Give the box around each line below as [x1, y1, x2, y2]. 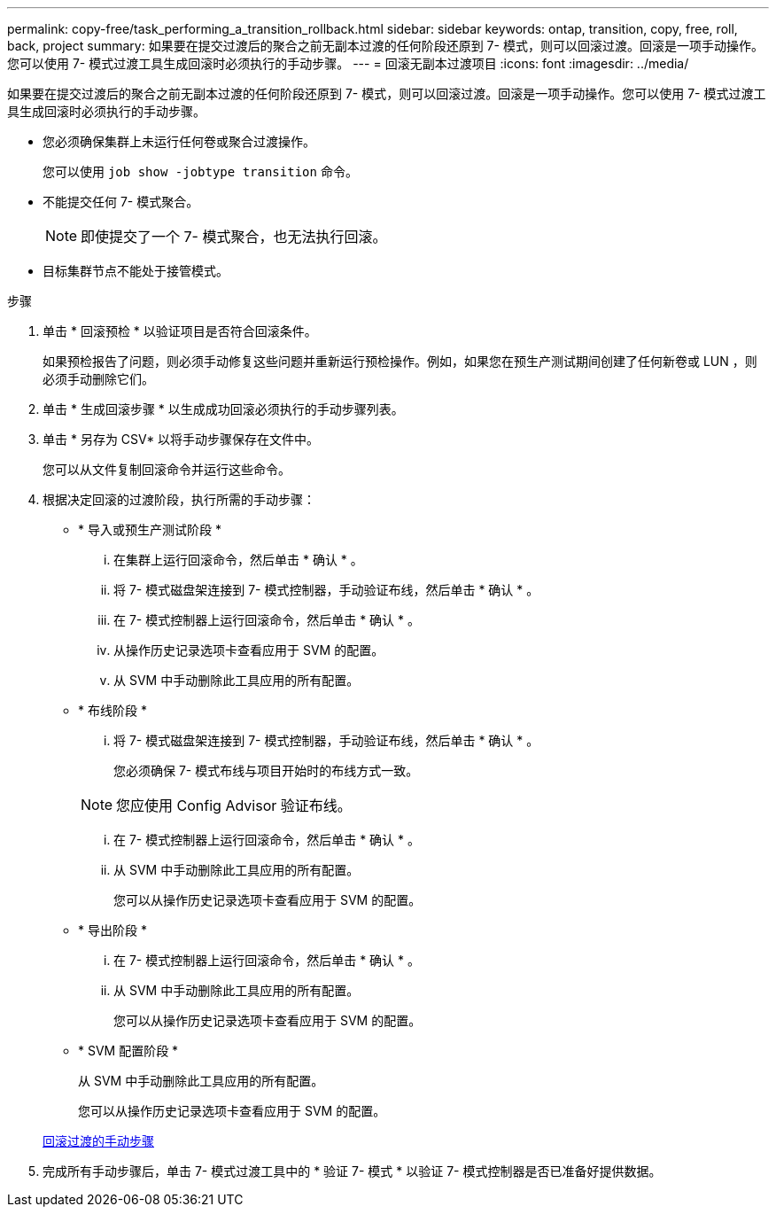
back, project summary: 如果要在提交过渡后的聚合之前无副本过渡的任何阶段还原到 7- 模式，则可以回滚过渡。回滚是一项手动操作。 [7, 38, 764, 53]
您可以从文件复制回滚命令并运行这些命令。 [43, 462, 291, 477]
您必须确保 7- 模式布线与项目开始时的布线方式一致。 [113, 763, 419, 778]
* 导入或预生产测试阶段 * [78, 522, 221, 537]
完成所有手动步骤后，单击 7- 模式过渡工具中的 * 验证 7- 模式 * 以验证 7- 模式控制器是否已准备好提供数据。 [43, 1163, 662, 1179]
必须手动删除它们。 [43, 371, 154, 386]
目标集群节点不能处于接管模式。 [43, 263, 229, 278]
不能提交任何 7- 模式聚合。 [43, 194, 199, 209]
